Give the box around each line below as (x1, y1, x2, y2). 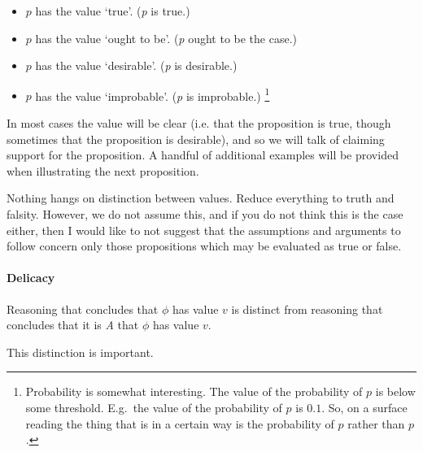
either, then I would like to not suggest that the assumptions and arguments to (7, 221, 401, 238)
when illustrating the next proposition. (7, 162, 199, 179)
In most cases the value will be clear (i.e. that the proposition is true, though (7, 115, 391, 132)
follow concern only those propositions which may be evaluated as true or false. (7, 237, 402, 254)
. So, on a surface (321, 398, 408, 415)
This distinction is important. (7, 343, 154, 360)
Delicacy (7, 269, 55, 286)
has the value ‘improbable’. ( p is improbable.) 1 (35, 85, 270, 104)
